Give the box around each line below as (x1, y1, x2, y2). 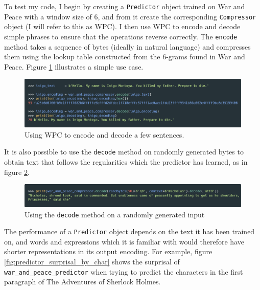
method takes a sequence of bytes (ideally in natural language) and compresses (4, 41, 251, 52)
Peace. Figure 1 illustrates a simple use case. (4, 61, 144, 72)
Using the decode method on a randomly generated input (25, 209, 205, 219)
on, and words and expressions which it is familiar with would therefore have (4, 236, 244, 247)
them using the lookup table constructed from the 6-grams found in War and (4, 51, 245, 62)
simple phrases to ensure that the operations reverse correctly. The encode (4, 31, 238, 41)
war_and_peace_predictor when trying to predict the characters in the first (4, 266, 243, 277)
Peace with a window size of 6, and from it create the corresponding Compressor (4, 11, 256, 21)
